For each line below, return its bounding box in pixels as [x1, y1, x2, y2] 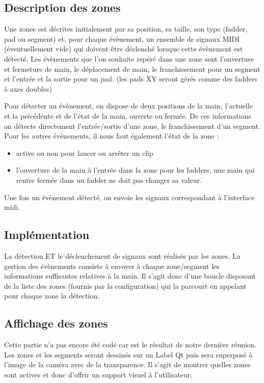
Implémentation [4, 227, 90, 242]
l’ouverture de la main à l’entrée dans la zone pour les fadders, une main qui [16, 165, 255, 175]
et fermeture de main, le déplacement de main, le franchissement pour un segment [4, 63, 260, 74]
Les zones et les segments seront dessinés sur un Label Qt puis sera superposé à [4, 349, 253, 360]
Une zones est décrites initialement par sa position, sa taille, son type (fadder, [4, 23, 248, 34]
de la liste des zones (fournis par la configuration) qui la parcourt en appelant [4, 280, 247, 291]
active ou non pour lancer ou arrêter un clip [16, 147, 153, 158]
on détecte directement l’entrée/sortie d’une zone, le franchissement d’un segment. [4, 120, 260, 131]
